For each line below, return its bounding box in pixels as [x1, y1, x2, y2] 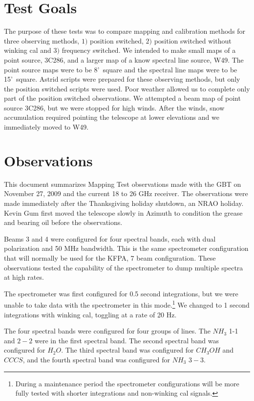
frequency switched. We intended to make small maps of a [62, 45, 236, 55]
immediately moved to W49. [4, 122, 89, 132]
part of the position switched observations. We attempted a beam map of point [4, 93, 241, 103]
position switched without [154, 35, 232, 45]
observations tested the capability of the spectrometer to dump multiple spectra [4, 262, 243, 272]
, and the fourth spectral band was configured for [22, 354, 170, 364]
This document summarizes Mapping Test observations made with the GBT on [4, 178, 241, 189]
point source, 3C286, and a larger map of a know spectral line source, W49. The [4, 54, 244, 65]
